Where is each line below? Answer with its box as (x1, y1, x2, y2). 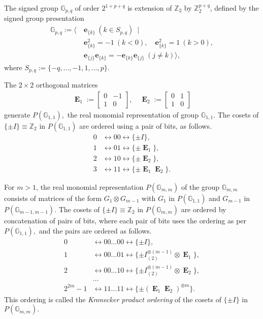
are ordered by (181, 204, 226, 215)
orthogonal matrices (36, 79, 98, 90)
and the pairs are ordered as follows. (39, 225, 152, 236)
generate (4, 109, 30, 120)
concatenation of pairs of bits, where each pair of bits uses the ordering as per (4, 215, 247, 226)
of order (75, 3, 100, 13)
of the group (181, 182, 220, 192)
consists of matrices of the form (4, 193, 102, 204)
